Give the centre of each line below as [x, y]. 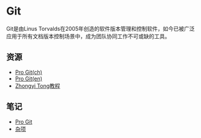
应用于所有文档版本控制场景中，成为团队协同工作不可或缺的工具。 [88, 36]
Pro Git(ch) [28, 72]
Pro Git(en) [29, 78]
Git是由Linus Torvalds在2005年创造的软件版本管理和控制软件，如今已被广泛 [101, 28]
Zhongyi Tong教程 [37, 85]
